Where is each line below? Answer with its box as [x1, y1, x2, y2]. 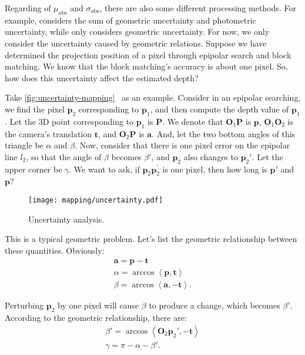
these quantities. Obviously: [5, 244, 105, 256]
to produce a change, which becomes [149, 299, 280, 311]
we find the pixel [5, 102, 65, 115]
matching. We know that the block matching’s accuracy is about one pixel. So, [5, 60, 288, 72]
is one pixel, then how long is [162, 162, 267, 175]
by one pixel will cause [57, 299, 139, 311]
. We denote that [162, 115, 223, 127]
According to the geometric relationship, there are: [5, 311, 187, 324]
